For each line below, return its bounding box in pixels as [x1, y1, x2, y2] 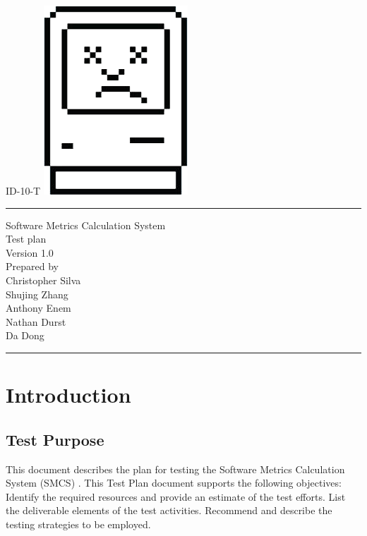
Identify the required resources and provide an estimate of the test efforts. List [6, 489, 346, 504]
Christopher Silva [6, 272, 81, 287]
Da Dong [6, 328, 44, 343]
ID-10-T [6, 183, 41, 197]
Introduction [6, 380, 131, 409]
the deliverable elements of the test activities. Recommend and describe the [6, 503, 332, 518]
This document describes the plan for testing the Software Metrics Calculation [6, 461, 345, 476]
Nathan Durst [6, 314, 66, 329]
